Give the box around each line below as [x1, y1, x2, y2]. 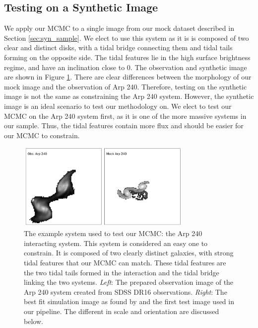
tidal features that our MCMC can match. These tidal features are [24, 257, 226, 267]
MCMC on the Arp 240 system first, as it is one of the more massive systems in [4, 110, 247, 121]
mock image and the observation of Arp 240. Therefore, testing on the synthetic [4, 81, 247, 91]
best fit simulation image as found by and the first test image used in [24, 296, 234, 307]
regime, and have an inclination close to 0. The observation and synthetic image [4, 62, 247, 72]
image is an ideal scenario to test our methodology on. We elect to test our [4, 100, 232, 111]
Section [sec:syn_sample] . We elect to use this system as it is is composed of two [4, 32, 249, 43]
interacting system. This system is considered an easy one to [24, 238, 208, 248]
